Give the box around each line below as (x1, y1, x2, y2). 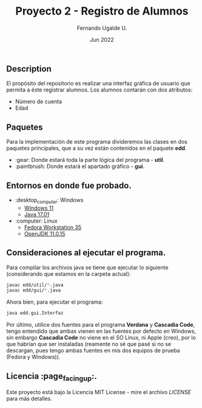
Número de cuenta (15, 98, 62, 105)
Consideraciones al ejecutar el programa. (6, 247, 166, 258)
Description (6, 64, 52, 74)
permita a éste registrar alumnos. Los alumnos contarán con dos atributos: (6, 86, 193, 93)
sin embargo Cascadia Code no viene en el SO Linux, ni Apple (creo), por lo (6, 334, 196, 341)
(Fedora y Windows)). (6, 353, 61, 361)
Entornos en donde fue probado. (6, 180, 132, 190)
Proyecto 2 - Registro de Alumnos (15, 4, 189, 18)
